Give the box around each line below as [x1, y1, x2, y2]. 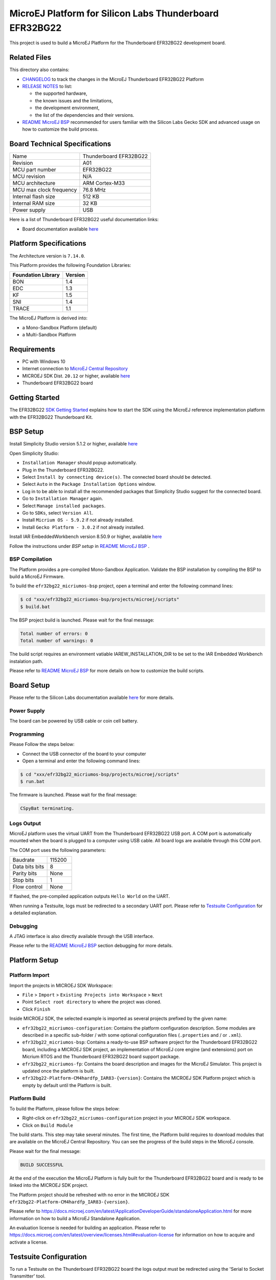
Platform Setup [9, 956, 59, 965]
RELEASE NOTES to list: [22, 83, 73, 90]
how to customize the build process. [22, 126, 99, 133]
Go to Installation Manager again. [22, 496, 103, 502]
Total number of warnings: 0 [20, 638, 94, 644]
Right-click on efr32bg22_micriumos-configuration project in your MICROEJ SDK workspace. [22, 1115, 231, 1121]
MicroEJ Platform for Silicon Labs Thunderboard [9, 8, 219, 19]
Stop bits [12, 877, 34, 884]
